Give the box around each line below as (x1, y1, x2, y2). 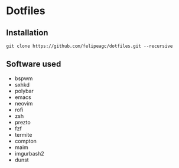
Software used (6, 59, 61, 69)
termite (14, 131, 32, 138)
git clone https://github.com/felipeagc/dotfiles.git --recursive (6, 43, 173, 49)
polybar (14, 87, 34, 94)
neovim (14, 100, 33, 107)
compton (14, 137, 37, 144)
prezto (14, 118, 31, 126)
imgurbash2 (14, 150, 44, 157)
